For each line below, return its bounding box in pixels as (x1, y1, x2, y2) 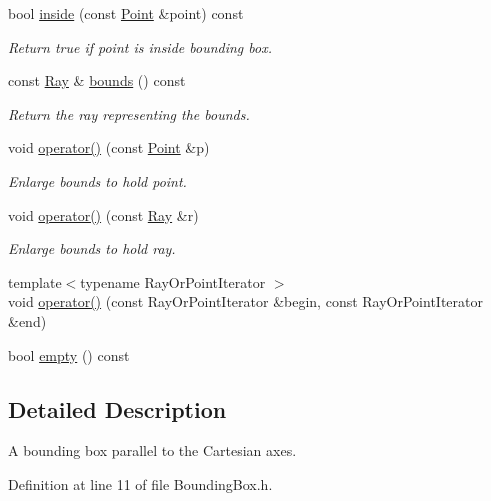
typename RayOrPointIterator (80, 271, 266, 292)
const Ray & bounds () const (8, 70, 186, 91)
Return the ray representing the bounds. (8, 103, 250, 124)
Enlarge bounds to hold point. (8, 170, 187, 191)
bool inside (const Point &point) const (8, 3, 244, 23)
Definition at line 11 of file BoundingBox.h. (8, 473, 273, 494)
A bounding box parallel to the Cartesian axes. (8, 440, 297, 461)
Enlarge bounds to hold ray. (8, 238, 176, 259)
